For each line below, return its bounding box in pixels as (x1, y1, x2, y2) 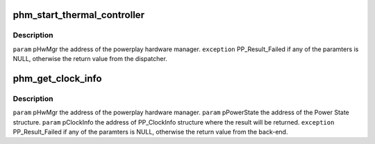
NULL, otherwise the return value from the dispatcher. (12, 55, 168, 63)
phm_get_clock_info (12, 73, 102, 84)
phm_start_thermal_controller (12, 9, 145, 21)
